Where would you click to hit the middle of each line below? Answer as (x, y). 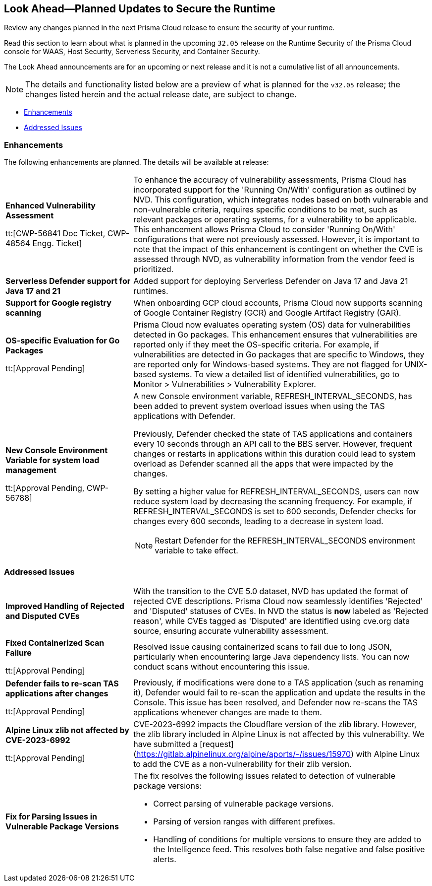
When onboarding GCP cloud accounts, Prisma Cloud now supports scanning (278, 303)
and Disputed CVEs (43, 616)
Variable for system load (53, 460)
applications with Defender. (184, 416)
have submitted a (165, 744)
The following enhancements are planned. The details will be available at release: (136, 162)
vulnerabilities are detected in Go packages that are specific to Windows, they (279, 355)
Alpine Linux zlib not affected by (67, 730)
